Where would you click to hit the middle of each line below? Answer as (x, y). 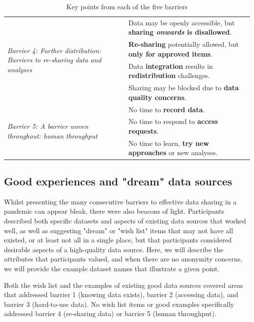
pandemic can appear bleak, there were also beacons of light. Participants (114, 211)
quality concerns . (158, 97)
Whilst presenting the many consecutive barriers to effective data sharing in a (120, 201)
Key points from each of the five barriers (127, 6)
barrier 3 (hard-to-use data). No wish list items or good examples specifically (119, 304)
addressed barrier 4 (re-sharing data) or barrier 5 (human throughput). (110, 313)
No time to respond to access (173, 121)
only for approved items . (170, 53)
